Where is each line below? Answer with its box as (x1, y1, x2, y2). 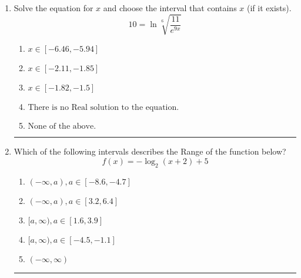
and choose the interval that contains (103, 2, 237, 14)
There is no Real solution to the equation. (28, 103, 179, 112)
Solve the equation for (14, 2, 93, 14)
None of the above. (28, 122, 96, 131)
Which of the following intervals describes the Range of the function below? (14, 145, 286, 158)
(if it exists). (247, 2, 292, 14)
